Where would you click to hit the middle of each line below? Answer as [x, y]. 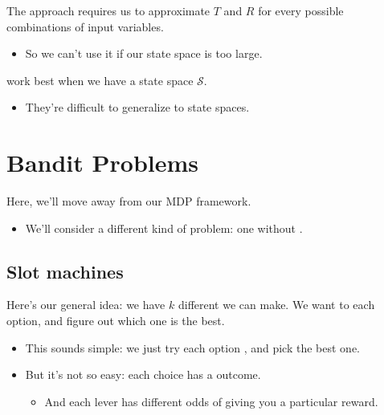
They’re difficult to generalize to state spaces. [137, 107]
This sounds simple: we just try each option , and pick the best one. [193, 347]
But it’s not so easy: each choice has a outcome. [143, 374]
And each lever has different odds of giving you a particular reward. [211, 401]
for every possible [301, 10]
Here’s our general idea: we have [86, 305]
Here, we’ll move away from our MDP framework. [129, 201]
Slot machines [65, 271]
